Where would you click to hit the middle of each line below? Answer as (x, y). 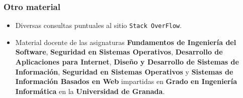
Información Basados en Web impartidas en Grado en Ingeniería (126, 81)
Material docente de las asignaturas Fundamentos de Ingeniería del (126, 42)
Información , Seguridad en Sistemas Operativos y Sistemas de (124, 71)
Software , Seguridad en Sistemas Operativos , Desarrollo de (119, 52)
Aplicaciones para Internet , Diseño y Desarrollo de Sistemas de (127, 62)
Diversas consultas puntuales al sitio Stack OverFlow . (99, 25)
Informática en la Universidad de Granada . (90, 91)
